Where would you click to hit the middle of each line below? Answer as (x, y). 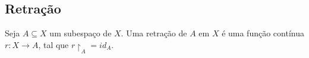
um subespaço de (81, 33)
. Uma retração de (154, 33)
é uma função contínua (263, 33)
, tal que (53, 44)
